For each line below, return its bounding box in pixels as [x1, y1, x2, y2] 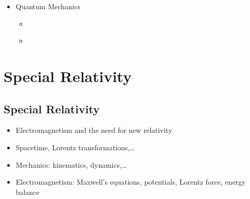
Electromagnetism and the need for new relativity [15, 125, 172, 135]
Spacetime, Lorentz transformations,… [15, 142, 135, 152]
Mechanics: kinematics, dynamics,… [15, 159, 127, 170]
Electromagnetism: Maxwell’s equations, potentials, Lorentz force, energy [15, 176, 246, 187]
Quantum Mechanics [15, 1, 81, 11]
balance [15, 186, 40, 197]
